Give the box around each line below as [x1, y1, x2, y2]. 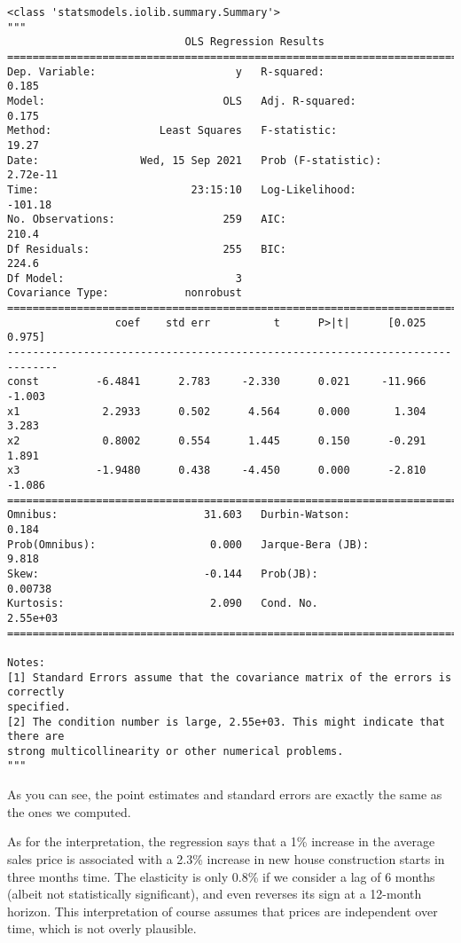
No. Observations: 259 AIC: [7, 213, 286, 226]
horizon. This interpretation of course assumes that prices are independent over [7, 901, 438, 920]
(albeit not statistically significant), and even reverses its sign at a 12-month [7, 884, 422, 903]
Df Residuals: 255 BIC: [7, 242, 286, 255]
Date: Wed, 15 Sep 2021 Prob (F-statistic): [7, 153, 382, 167]
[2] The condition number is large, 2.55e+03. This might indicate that [7, 715, 445, 728]
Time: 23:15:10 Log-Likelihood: [7, 183, 356, 196]
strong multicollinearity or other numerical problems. [7, 744, 344, 758]
